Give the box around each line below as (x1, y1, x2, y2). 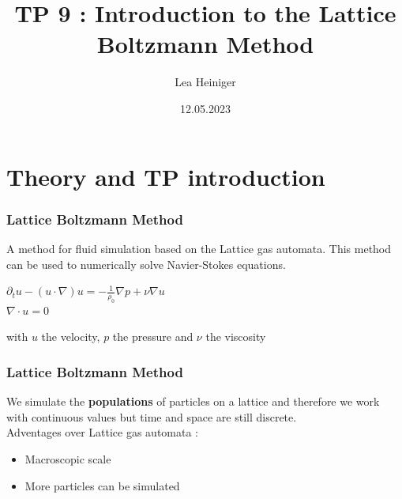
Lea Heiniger (175, 74, 236, 90)
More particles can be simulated (24, 477, 180, 493)
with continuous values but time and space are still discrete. (6, 408, 297, 425)
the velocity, (41, 328, 100, 345)
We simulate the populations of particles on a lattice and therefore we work (6, 393, 380, 410)
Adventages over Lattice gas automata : (6, 424, 199, 440)
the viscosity (205, 328, 266, 345)
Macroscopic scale (24, 451, 111, 467)
